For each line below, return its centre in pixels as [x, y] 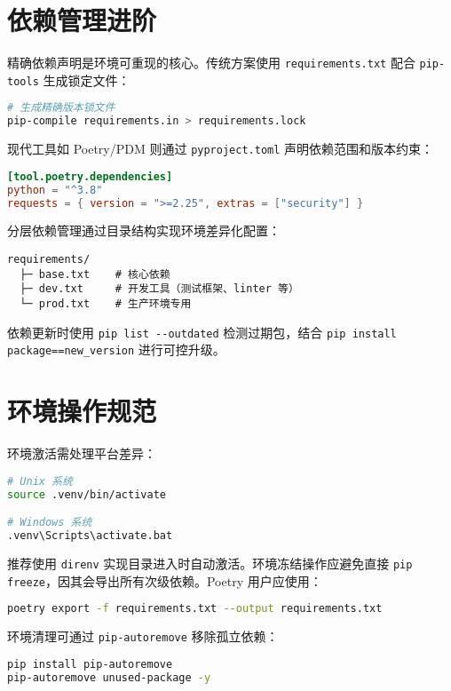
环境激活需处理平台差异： [82, 453]
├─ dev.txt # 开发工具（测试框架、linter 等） [159, 289]
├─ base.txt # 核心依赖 [95, 274]
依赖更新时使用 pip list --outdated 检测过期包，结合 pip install [202, 332]
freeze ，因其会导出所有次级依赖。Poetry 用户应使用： [165, 580]
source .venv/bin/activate [87, 494]
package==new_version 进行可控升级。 [116, 349]
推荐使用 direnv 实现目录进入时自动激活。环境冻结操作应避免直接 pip [210, 563]
